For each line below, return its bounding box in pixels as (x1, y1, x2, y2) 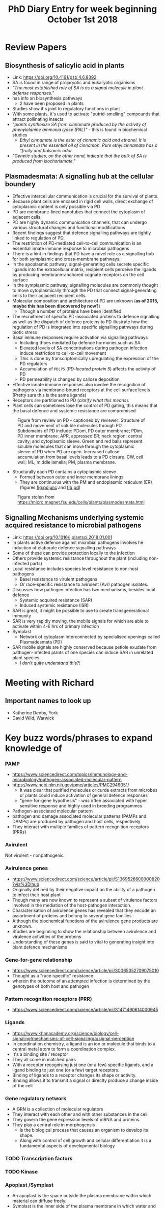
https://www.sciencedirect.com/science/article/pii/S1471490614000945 (12, 1007, 159, 1013)
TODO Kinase (5, 1168, 38, 1175)
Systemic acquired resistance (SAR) (19, 597, 92, 603)
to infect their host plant (12, 892, 61, 898)
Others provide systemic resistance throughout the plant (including (12, 555, 148, 561)
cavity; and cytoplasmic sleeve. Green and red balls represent (17, 438, 142, 444)
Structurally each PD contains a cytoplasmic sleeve (12, 469, 116, 474)
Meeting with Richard (5, 677, 94, 688)
